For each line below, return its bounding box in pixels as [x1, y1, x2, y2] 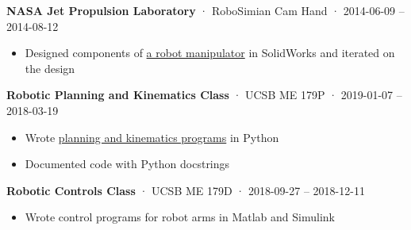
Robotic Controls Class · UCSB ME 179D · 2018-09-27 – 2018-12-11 [6, 182, 365, 198]
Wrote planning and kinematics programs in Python [25, 128, 279, 145]
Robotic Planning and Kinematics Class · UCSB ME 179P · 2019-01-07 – [6, 86, 402, 103]
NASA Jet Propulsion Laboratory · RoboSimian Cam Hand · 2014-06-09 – [6, 2, 405, 18]
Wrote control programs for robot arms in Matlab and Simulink [25, 209, 335, 225]
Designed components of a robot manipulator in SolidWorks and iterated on [25, 44, 395, 61]
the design [25, 59, 75, 76]
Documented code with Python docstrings [25, 155, 230, 172]
